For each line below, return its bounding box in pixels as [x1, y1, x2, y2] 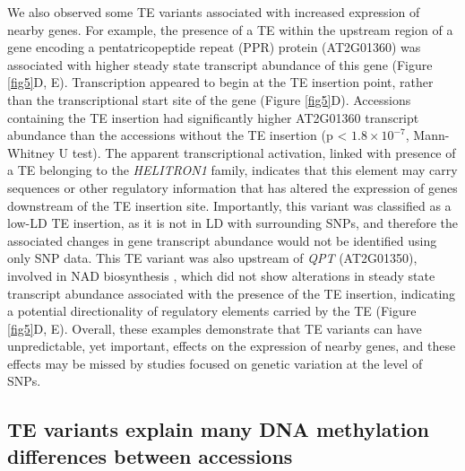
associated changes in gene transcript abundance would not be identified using [7, 231, 437, 249]
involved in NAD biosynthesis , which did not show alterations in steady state [7, 266, 435, 284]
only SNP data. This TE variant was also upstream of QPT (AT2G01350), [7, 249, 418, 267]
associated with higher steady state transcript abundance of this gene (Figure [7, 55, 433, 74]
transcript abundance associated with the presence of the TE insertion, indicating [7, 283, 456, 302]
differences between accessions [7, 441, 293, 469]
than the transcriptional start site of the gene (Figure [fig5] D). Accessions [7, 90, 411, 109]
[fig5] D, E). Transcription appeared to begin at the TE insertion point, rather [7, 73, 434, 92]
